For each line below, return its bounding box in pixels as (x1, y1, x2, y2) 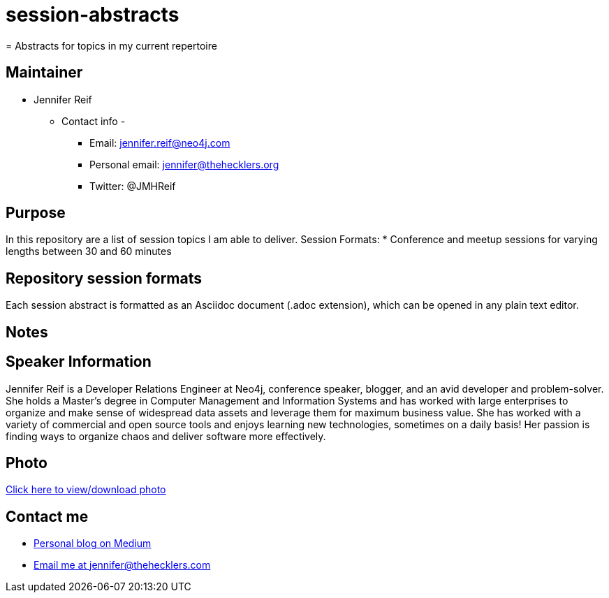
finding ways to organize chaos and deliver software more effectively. (6, 430, 326, 442)
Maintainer (6, 64, 83, 82)
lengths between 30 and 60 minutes (6, 245, 172, 258)
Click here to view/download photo (6, 483, 166, 496)
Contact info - (61, 115, 126, 127)
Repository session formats (6, 269, 203, 287)
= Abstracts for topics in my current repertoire (6, 39, 217, 52)
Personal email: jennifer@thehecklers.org (89, 158, 279, 170)
